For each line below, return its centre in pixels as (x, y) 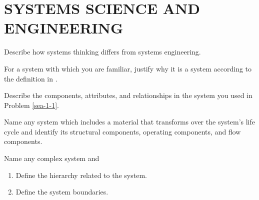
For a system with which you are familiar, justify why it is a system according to (128, 68)
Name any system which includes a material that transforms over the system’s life (129, 122)
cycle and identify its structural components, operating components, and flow (122, 131)
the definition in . (31, 78)
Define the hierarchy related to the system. (81, 175)
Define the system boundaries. (62, 192)
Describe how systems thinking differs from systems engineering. (102, 52)
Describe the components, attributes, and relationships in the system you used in (128, 95)
